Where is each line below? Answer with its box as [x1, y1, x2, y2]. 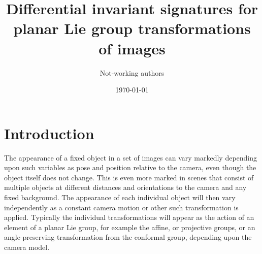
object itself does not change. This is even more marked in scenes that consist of [4, 172, 254, 182]
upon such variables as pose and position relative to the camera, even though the [4, 162, 256, 173]
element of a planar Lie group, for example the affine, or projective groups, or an [4, 221, 255, 232]
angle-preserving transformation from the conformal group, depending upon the [4, 232, 252, 242]
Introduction [4, 122, 94, 143]
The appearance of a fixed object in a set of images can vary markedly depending [4, 152, 257, 163]
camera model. [4, 241, 50, 252]
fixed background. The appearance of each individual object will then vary [4, 192, 236, 202]
